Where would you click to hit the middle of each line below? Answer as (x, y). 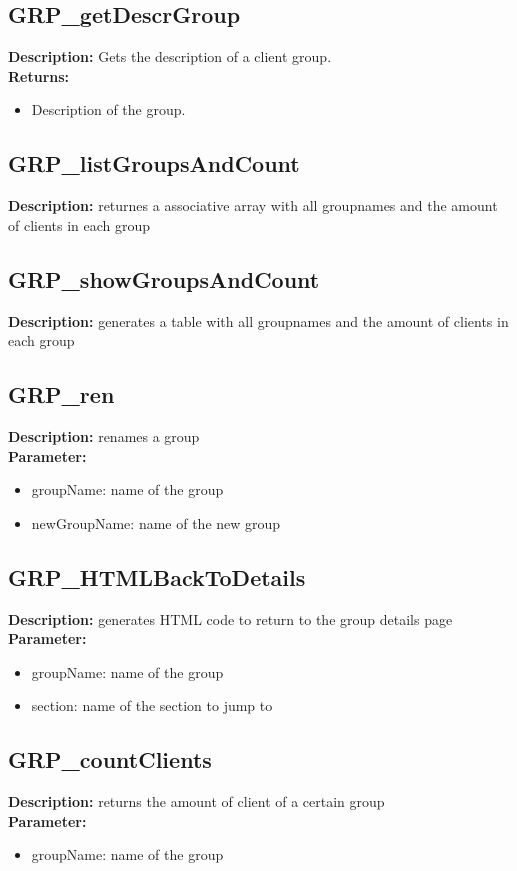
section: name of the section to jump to (152, 705)
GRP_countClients (110, 759)
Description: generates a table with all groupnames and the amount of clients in (258, 320)
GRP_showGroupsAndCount (164, 278)
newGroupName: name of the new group (156, 522)
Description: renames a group (104, 435)
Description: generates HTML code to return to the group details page (230, 618)
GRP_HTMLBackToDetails (157, 576)
